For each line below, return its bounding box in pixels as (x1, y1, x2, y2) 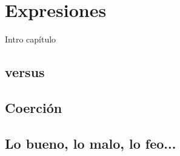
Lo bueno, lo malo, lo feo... (5, 134, 176, 152)
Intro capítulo (5, 33, 56, 46)
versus (5, 63, 45, 81)
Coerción (5, 98, 62, 117)
